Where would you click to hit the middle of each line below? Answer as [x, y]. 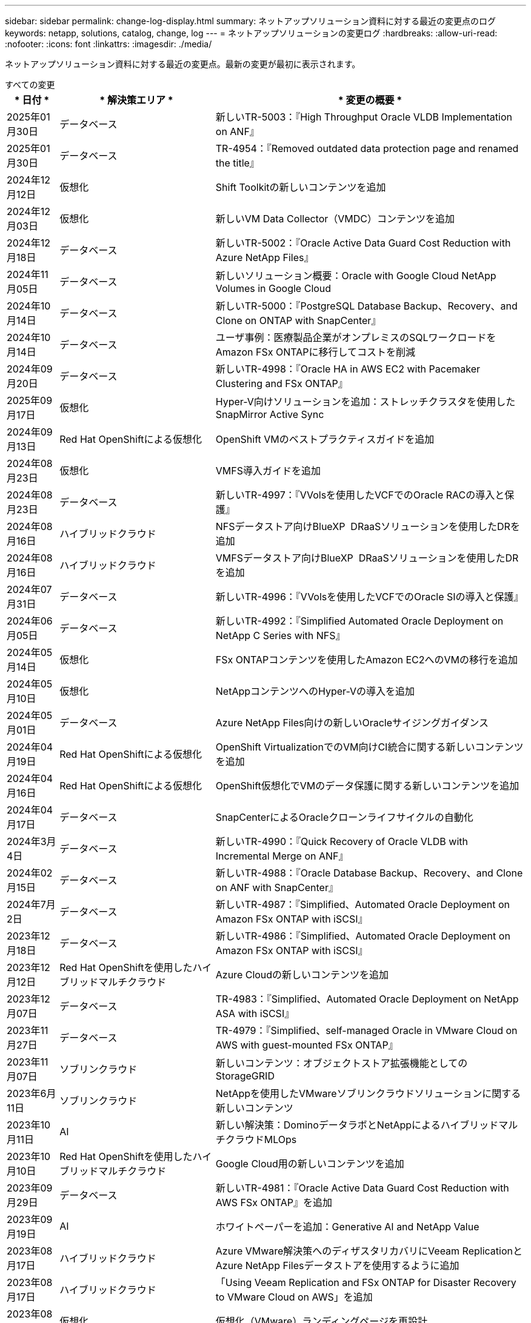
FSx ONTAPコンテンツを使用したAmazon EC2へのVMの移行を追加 [366, 660]
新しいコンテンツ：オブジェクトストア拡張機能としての [342, 1063]
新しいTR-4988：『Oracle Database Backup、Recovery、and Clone [369, 873]
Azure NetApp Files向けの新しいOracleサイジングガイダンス [352, 723]
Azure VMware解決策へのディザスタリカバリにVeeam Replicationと [369, 1251]
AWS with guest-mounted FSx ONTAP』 [307, 1045]
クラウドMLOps [261, 1139]
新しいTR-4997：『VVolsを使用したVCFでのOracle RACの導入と [360, 495]
